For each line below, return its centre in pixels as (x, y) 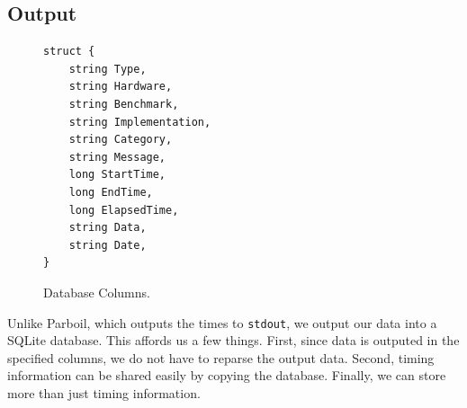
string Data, (108, 228)
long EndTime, (111, 192)
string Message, (117, 157)
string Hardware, (121, 87)
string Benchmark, (124, 104)
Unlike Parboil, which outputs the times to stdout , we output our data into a (222, 322)
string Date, (108, 245)
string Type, (108, 69)
